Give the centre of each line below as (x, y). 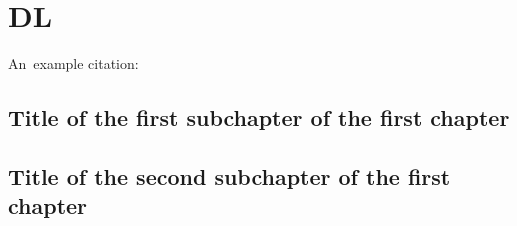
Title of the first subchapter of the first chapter (259, 117)
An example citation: (73, 63)
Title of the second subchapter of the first (229, 175)
